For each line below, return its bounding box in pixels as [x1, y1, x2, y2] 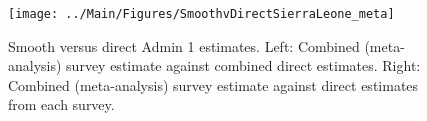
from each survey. [8, 94, 115, 115]
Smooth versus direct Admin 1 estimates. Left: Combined [8, 35, 360, 56]
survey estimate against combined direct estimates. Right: [66, 55, 421, 76]
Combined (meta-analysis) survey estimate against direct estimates [8, 74, 419, 95]
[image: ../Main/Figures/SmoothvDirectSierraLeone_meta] [8, 7, 395, 21]
